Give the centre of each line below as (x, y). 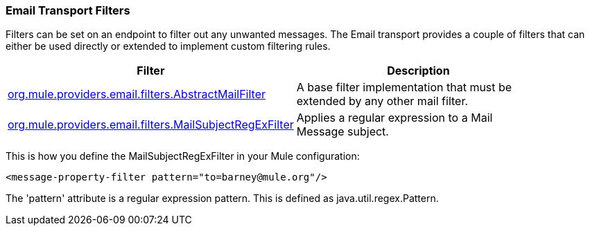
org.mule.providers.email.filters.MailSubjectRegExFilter (151, 125)
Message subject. (342, 132)
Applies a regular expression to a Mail (394, 118)
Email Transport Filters (68, 10)
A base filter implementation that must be (404, 87)
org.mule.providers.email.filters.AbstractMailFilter (137, 94)
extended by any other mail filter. (382, 101)
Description (418, 71)
